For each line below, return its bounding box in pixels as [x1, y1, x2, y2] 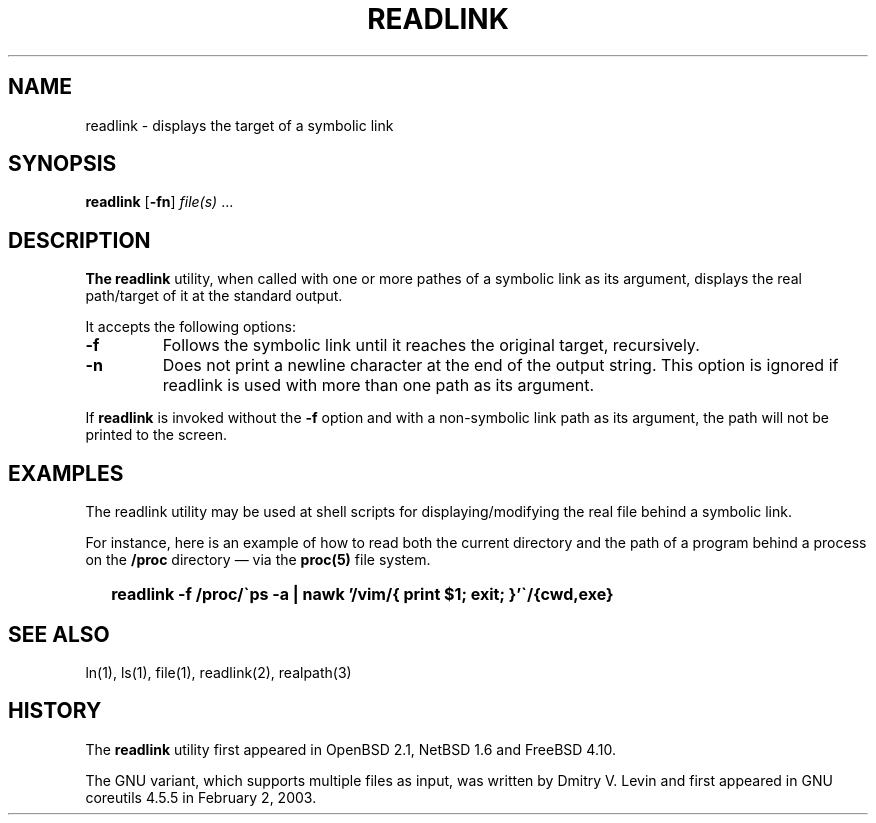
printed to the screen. [85, 426, 227, 444]
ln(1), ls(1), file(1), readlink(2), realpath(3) [85, 663, 352, 681]
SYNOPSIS [8, 151, 117, 177]
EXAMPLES [8, 460, 124, 486]
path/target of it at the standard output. [85, 287, 343, 305]
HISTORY [8, 698, 102, 724]
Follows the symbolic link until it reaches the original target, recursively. [162, 335, 700, 356]
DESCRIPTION [8, 227, 151, 253]
